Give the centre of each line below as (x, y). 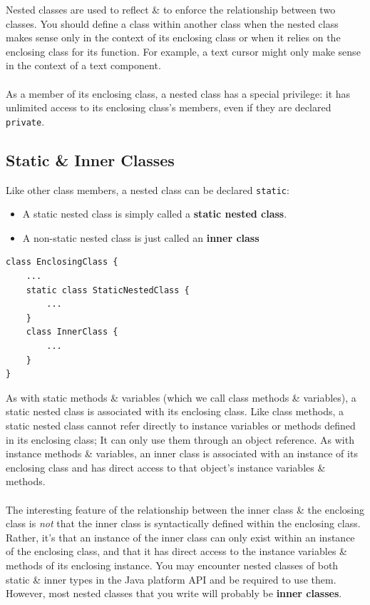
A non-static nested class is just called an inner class (141, 237)
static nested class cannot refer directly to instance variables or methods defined (181, 425)
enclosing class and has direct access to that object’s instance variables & (166, 467)
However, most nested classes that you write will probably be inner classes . (174, 593)
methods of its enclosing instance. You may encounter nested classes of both (172, 565)
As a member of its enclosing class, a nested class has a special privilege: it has (178, 93)
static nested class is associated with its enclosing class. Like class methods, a (175, 411)
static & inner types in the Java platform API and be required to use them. (171, 579)
